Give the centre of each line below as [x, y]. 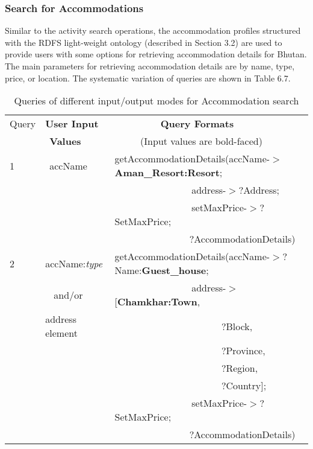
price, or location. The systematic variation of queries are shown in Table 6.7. [148, 78]
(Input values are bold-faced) [201, 141]
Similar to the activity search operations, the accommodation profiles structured [153, 30]
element [61, 333]
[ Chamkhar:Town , [157, 302]
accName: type [74, 263]
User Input [72, 124]
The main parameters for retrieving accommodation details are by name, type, [150, 66]
